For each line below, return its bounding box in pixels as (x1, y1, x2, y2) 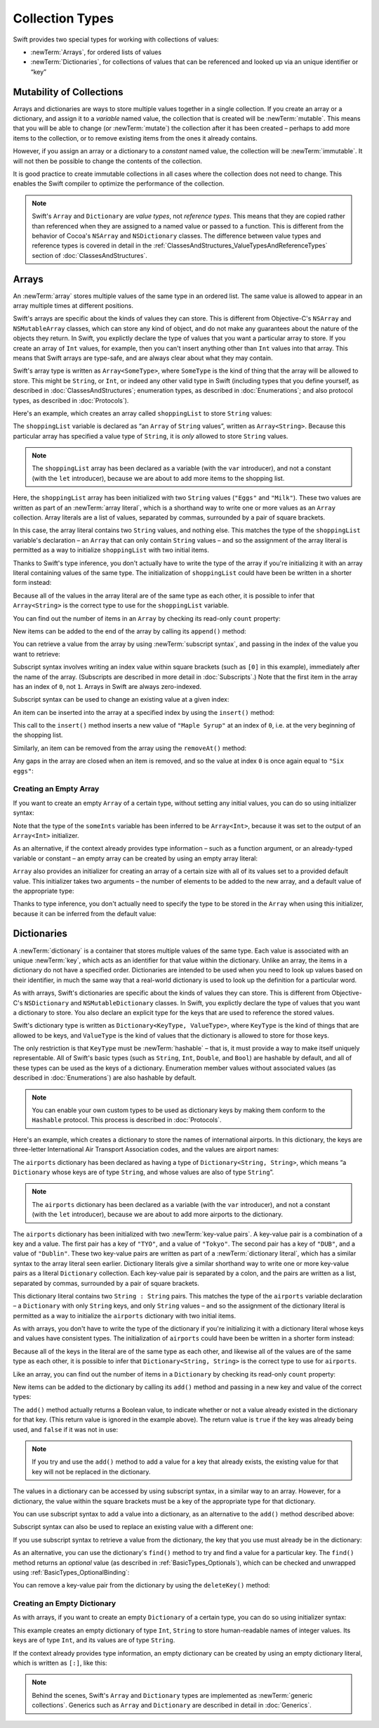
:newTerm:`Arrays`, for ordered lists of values (30, 48, 161, 56)
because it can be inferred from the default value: (13, 909, 157, 917)
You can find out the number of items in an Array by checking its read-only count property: (13, 614, 281, 622)
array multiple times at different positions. (13, 302, 133, 309)
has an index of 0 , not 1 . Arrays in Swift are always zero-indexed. (13, 682, 201, 690)
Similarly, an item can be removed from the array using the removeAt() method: (13, 744, 247, 752)
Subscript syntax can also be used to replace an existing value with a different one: (13, 1523, 254, 1531)
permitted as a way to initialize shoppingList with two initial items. (13, 546, 210, 555)
